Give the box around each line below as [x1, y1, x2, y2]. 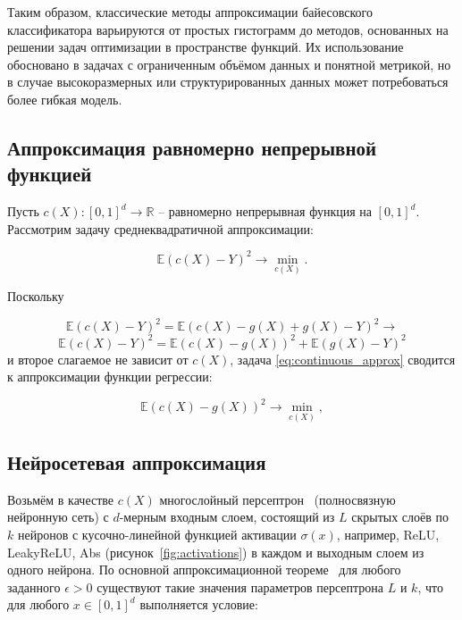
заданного [7, 577, 61, 596]
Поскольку [7, 287, 64, 306]
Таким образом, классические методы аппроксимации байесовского [7, 3, 373, 21]
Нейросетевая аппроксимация [7, 448, 266, 475]
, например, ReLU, [336, 524, 440, 543]
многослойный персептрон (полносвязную [159, 490, 396, 508]
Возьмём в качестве [7, 490, 114, 508]
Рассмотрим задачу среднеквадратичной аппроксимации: [7, 219, 314, 238]
